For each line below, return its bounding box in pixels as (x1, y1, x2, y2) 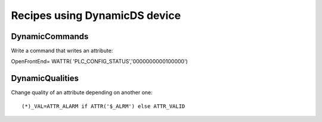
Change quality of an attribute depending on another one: (11, 89, 153, 96)
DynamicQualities (11, 73, 79, 84)
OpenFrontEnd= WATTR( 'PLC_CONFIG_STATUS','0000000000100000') (11, 58, 188, 65)
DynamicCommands (11, 31, 89, 41)
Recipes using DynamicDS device (11, 9, 181, 22)
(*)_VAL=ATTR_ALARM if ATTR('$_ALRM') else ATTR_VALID (21, 102, 185, 110)
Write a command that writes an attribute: (11, 47, 113, 54)
